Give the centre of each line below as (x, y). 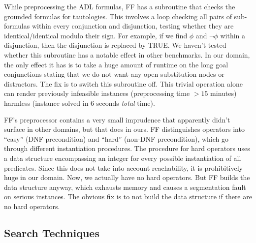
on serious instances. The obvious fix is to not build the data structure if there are (128, 197)
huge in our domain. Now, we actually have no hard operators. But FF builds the (127, 177)
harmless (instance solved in (46, 103)
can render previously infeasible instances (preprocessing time (97, 93)
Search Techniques (52, 232)
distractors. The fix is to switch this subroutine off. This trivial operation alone (123, 83)
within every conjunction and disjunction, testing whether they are (133, 26)
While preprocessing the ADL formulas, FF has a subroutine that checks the (120, 6)
